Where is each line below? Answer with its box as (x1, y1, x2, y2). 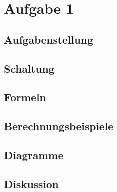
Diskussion (4, 176, 59, 191)
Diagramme (4, 147, 64, 162)
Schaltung (4, 60, 55, 76)
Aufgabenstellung (4, 31, 94, 47)
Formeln (4, 89, 46, 105)
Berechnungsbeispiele (4, 118, 114, 134)
